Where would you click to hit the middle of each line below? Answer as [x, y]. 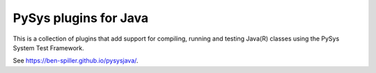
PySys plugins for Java [81, 18]
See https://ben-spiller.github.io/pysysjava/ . [76, 61]
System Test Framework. [49, 48]
